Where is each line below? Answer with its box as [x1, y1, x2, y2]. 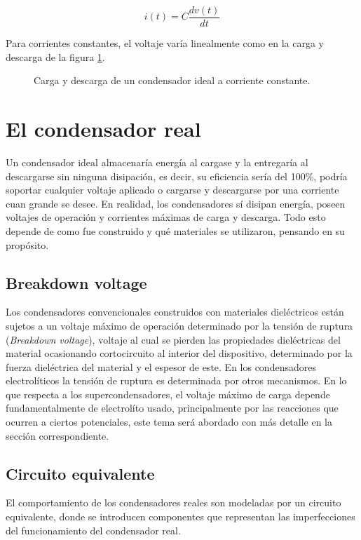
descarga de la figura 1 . [6, 49, 105, 64]
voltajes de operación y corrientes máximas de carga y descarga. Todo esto [6, 210, 326, 224]
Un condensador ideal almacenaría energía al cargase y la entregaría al [6, 154, 308, 169]
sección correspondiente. [6, 428, 109, 443]
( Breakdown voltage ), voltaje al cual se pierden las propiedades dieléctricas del [6, 332, 341, 346]
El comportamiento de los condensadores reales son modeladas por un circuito [6, 495, 341, 510]
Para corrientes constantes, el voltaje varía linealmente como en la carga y [6, 36, 325, 50]
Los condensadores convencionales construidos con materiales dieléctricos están [6, 304, 344, 319]
